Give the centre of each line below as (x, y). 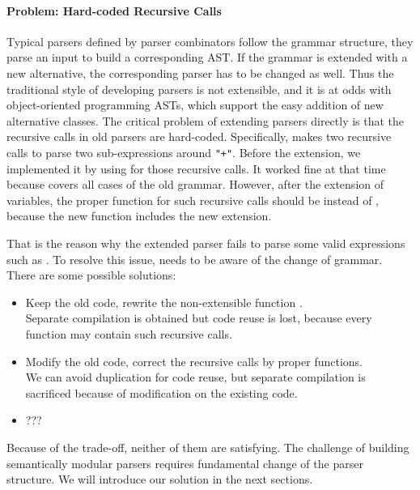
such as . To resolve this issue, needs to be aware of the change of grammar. (195, 259)
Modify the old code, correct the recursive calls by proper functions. (194, 361)
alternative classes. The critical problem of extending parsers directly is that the (206, 120)
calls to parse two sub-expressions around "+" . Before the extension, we (184, 152)
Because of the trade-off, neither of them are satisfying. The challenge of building (208, 447)
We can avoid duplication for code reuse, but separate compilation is (195, 377)
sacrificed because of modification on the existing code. (161, 392)
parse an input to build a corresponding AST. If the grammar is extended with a (207, 57)
